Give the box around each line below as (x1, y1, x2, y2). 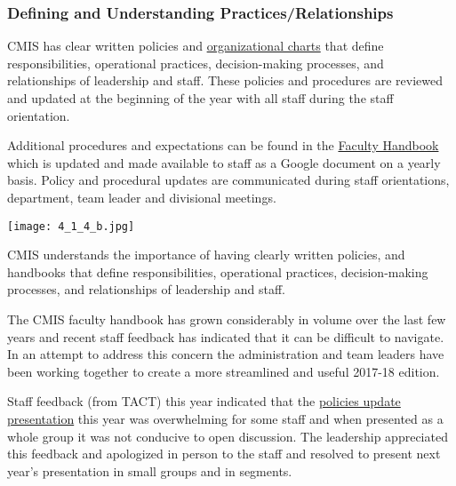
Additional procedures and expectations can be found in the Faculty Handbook (7, 136, 439, 155)
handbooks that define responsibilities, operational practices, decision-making (7, 262, 428, 281)
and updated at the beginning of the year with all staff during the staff (7, 89, 394, 107)
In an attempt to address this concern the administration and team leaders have (7, 345, 444, 363)
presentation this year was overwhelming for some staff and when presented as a (7, 409, 444, 427)
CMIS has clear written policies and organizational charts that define (7, 36, 384, 55)
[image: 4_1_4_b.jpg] (7, 219, 135, 233)
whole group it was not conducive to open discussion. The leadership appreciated (7, 426, 448, 445)
